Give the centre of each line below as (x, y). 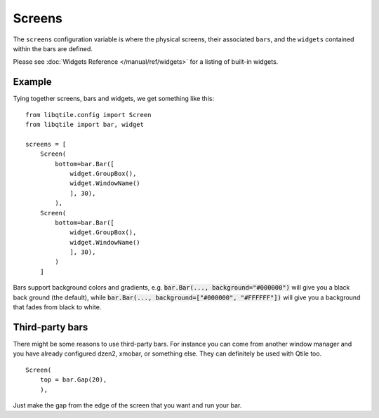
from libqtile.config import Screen (88, 115)
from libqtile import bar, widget (85, 125)
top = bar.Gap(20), (73, 380)
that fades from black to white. (57, 307)
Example (32, 82)
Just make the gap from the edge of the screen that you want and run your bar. (127, 405)
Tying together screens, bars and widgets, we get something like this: (113, 99)
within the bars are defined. (53, 48)
